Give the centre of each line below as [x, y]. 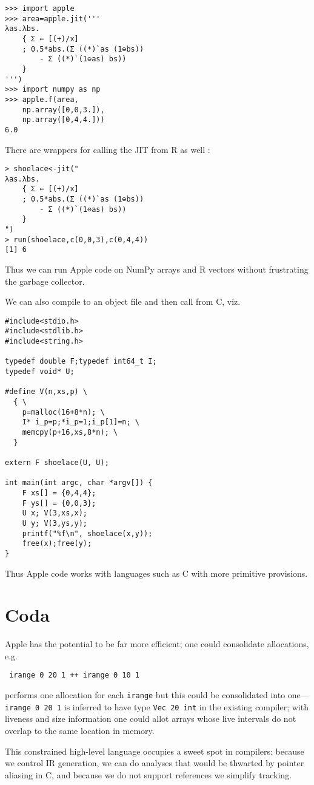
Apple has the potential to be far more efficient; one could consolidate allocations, [157, 644]
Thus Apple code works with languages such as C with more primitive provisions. [156, 573]
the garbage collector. [45, 281]
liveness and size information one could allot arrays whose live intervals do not [151, 719]
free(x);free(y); [57, 544]
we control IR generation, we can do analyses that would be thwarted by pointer [155, 763]
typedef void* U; [40, 372]
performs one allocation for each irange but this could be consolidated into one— [157, 695]
